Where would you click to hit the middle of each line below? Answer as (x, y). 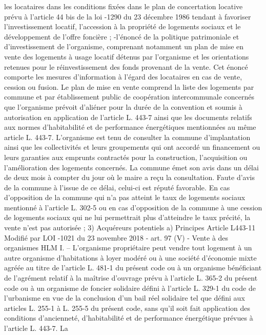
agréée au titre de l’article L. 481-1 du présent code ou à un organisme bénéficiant (133, 268)
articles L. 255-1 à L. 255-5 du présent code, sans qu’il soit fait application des (127, 308)
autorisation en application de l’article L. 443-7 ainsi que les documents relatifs (128, 117)
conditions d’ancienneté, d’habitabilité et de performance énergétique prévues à (129, 318)
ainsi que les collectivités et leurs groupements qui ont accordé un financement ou (132, 147)
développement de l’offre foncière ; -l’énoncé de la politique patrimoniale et (122, 36)
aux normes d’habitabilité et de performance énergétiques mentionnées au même (130, 127)
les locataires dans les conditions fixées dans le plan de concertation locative (124, 6)
